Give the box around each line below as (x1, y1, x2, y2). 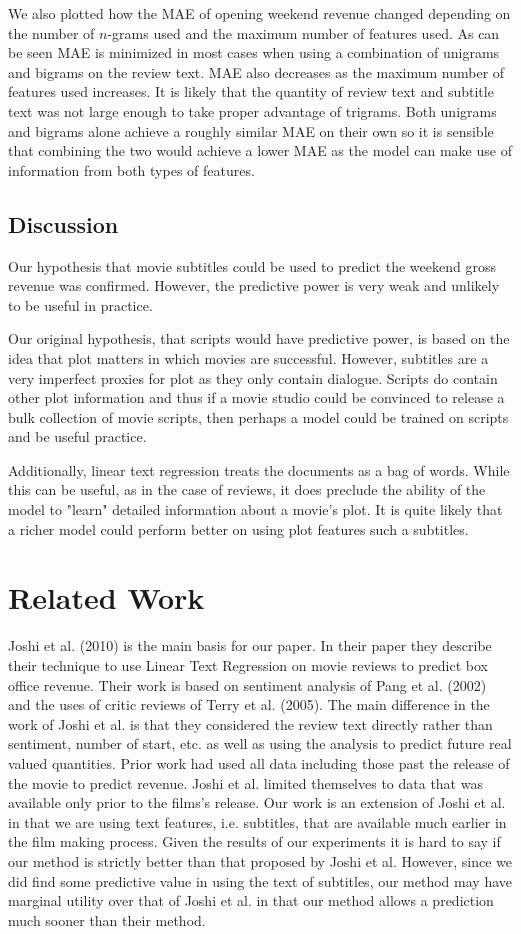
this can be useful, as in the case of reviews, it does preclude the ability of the (8, 479, 486, 500)
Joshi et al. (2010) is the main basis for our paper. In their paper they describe (8, 635, 492, 656)
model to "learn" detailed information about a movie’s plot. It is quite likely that (8, 499, 503, 520)
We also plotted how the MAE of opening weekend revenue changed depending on (8, 3, 511, 23)
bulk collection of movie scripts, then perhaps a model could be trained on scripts (8, 406, 509, 427)
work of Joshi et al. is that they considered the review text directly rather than (8, 713, 493, 734)
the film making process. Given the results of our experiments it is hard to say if (8, 831, 501, 852)
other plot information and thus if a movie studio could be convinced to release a (8, 387, 505, 408)
